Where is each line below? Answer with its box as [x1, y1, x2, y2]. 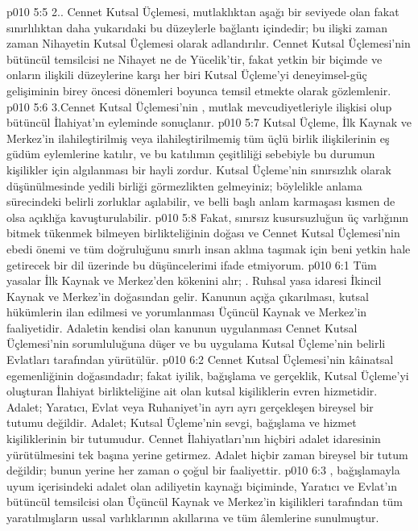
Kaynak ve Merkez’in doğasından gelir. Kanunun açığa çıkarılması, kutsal [6, 287, 369, 304]
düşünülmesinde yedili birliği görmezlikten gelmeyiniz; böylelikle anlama [6, 177, 362, 194]
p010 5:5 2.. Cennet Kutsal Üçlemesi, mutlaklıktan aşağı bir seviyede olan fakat [6, 3, 399, 19]
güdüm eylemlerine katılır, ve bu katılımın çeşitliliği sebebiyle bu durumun [6, 145, 375, 162]
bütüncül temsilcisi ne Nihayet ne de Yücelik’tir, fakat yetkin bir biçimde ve [6, 50, 383, 67]
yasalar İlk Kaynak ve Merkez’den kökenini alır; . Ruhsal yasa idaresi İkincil [6, 272, 382, 289]
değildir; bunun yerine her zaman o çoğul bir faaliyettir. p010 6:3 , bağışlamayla [6, 462, 400, 479]
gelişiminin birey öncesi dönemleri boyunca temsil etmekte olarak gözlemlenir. [6, 82, 391, 98]
